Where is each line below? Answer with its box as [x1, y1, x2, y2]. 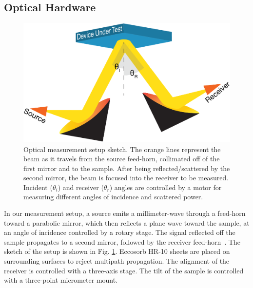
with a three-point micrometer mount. [4, 275, 118, 285]
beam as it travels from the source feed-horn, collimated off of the [23, 154, 220, 164]
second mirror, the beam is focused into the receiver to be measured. [23, 173, 229, 183]
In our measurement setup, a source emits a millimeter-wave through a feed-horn [4, 208, 246, 218]
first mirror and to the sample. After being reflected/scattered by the [23, 163, 230, 173]
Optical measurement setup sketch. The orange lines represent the [23, 144, 221, 154]
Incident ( [23, 182, 53, 192]
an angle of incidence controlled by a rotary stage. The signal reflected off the [4, 227, 235, 237]
